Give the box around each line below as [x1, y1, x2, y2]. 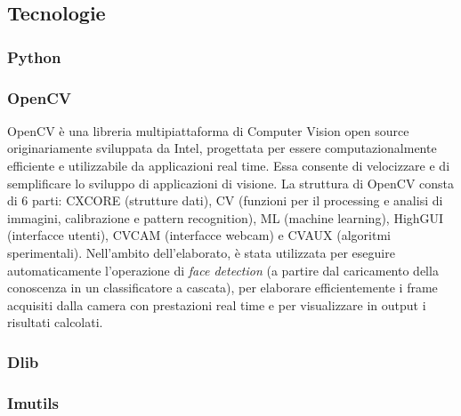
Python [7, 45, 61, 68]
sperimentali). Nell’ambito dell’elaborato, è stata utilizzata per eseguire [7, 244, 395, 261]
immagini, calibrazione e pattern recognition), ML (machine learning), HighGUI [7, 208, 444, 227]
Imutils [7, 391, 59, 413]
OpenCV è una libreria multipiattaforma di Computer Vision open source [7, 121, 409, 140]
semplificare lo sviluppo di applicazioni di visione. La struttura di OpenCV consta [7, 173, 455, 192]
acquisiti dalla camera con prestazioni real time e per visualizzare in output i [7, 295, 426, 314]
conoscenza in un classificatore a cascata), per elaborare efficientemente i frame [7, 278, 438, 297]
